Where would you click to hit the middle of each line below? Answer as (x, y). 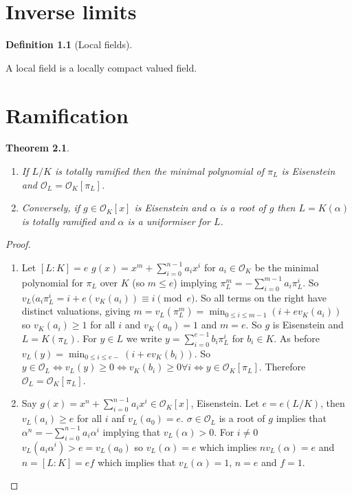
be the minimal (287, 267)
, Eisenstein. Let (225, 403)
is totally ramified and (68, 221)
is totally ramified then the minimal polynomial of (159, 171)
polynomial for (52, 282)
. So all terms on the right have (261, 297)
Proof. (18, 244)
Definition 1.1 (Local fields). (69, 44)
